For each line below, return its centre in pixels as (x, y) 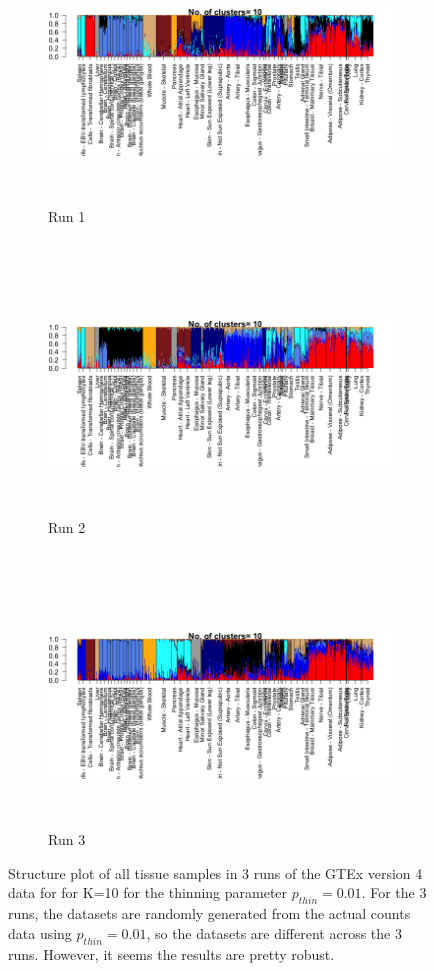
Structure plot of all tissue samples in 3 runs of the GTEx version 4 (215, 872)
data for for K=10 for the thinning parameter (148, 892)
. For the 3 (394, 892)
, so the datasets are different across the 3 (274, 932)
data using (40, 932)
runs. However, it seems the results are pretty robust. (171, 953)
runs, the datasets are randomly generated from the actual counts (209, 913)
